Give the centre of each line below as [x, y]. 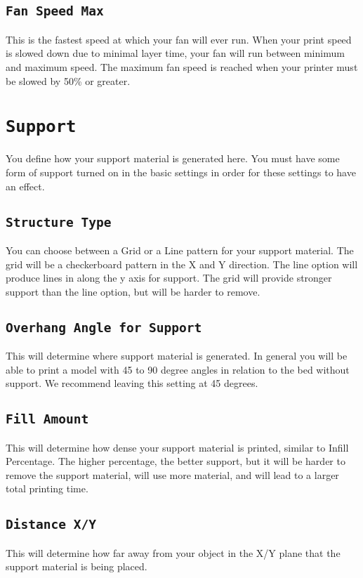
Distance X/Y [51, 525]
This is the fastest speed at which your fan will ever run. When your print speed [179, 39]
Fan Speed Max [55, 11]
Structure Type [59, 222]
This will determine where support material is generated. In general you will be [177, 356]
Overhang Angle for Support [104, 327]
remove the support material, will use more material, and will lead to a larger [172, 474]
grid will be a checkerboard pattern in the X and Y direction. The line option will [182, 264]
